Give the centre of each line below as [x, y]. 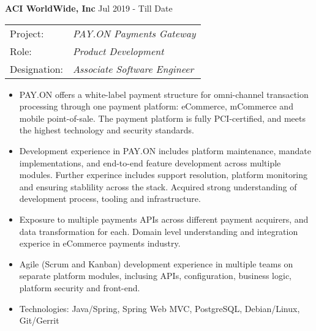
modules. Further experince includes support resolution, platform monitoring [164, 175]
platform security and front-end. [80, 287]
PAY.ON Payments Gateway [134, 33]
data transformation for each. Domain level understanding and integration [159, 231]
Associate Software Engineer [134, 69]
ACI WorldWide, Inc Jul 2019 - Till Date [89, 8]
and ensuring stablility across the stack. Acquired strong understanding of [158, 186]
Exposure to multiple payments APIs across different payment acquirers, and [164, 219]
